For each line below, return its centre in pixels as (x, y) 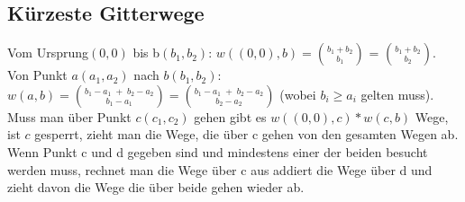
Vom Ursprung (48, 53)
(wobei (298, 94)
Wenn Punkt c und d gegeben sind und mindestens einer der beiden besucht (218, 151)
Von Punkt (37, 75)
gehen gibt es (230, 116)
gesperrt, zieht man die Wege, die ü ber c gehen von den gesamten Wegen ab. (246, 134)
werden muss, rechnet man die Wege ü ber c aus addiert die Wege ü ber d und (220, 169)
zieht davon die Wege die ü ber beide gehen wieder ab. (156, 187)
